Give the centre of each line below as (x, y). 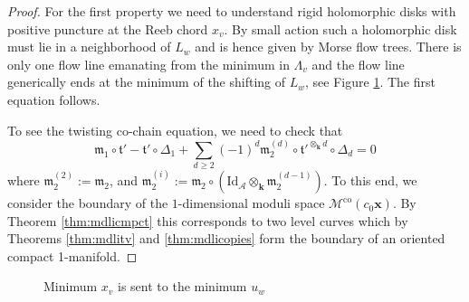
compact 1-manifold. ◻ (72, 255)
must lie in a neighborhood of (89, 47)
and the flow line (358, 64)
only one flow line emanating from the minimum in (148, 64)
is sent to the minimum (182, 286)
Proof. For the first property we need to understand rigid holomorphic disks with (232, 11)
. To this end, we (370, 180)
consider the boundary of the (88, 203)
